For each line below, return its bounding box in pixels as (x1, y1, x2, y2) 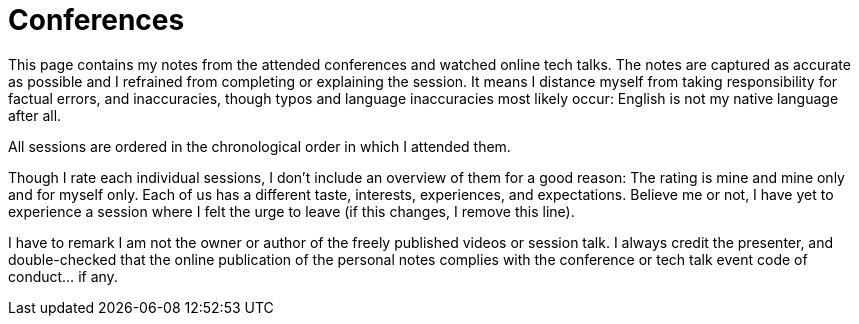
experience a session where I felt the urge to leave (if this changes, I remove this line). (8, 202, 575, 220)
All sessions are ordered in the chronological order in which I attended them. (8, 137, 511, 155)
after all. (8, 106, 62, 124)
